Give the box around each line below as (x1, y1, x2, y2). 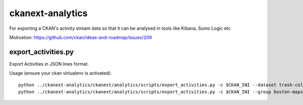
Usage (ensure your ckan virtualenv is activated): (9, 70, 112, 76)
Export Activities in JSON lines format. (9, 61, 89, 67)
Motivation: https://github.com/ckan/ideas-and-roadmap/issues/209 (9, 34, 153, 40)
